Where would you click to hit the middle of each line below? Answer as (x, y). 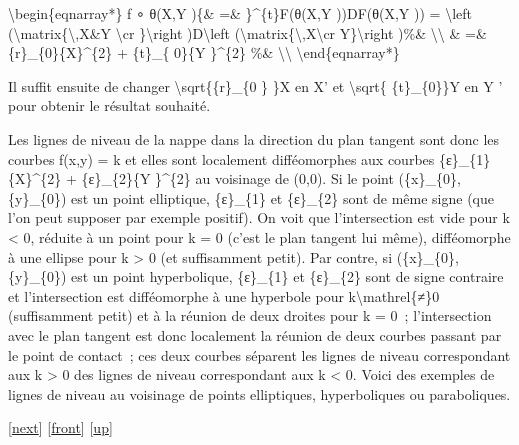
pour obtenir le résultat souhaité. (109, 105)
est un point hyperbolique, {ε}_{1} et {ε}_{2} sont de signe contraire (287, 276)
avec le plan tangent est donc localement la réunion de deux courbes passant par (255, 334)
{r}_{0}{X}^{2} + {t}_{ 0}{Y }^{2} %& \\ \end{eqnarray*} (204, 52)
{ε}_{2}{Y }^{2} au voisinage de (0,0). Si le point (237, 178)
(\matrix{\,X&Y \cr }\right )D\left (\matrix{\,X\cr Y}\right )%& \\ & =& (247, 32)
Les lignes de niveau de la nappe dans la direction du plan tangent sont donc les (254, 138)
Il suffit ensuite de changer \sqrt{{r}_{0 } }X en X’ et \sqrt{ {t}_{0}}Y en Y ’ (255, 85)
